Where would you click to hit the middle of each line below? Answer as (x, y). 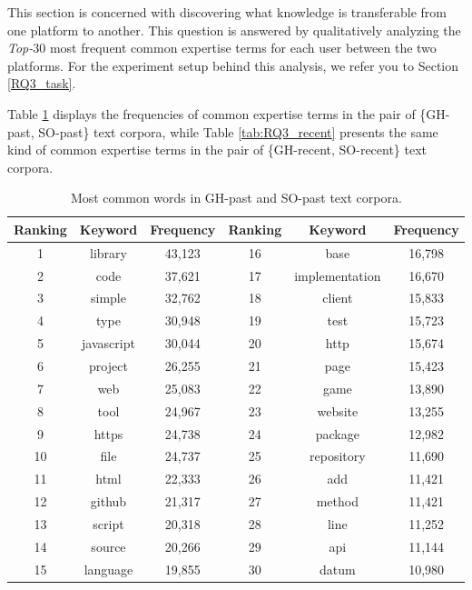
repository (338, 456)
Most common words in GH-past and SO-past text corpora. (236, 198)
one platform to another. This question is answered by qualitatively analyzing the (234, 30)
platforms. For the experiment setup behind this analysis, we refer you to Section (233, 65)
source (108, 546)
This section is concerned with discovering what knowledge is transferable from (227, 12)
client (338, 298)
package (337, 433)
